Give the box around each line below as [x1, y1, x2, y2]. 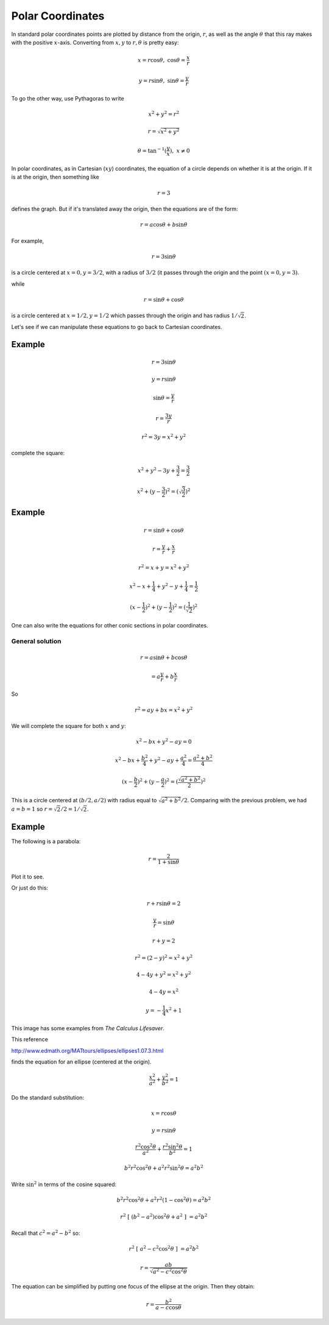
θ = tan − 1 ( [137, 146, 167, 154]
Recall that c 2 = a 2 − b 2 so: [11, 1229, 80, 1237]
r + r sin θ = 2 [146, 900, 181, 907]
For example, [11, 237, 44, 244]
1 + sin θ [157, 858, 180, 865]
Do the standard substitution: [11, 1094, 85, 1101]
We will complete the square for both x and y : [11, 722, 126, 729]
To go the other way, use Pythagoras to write [11, 94, 124, 102]
